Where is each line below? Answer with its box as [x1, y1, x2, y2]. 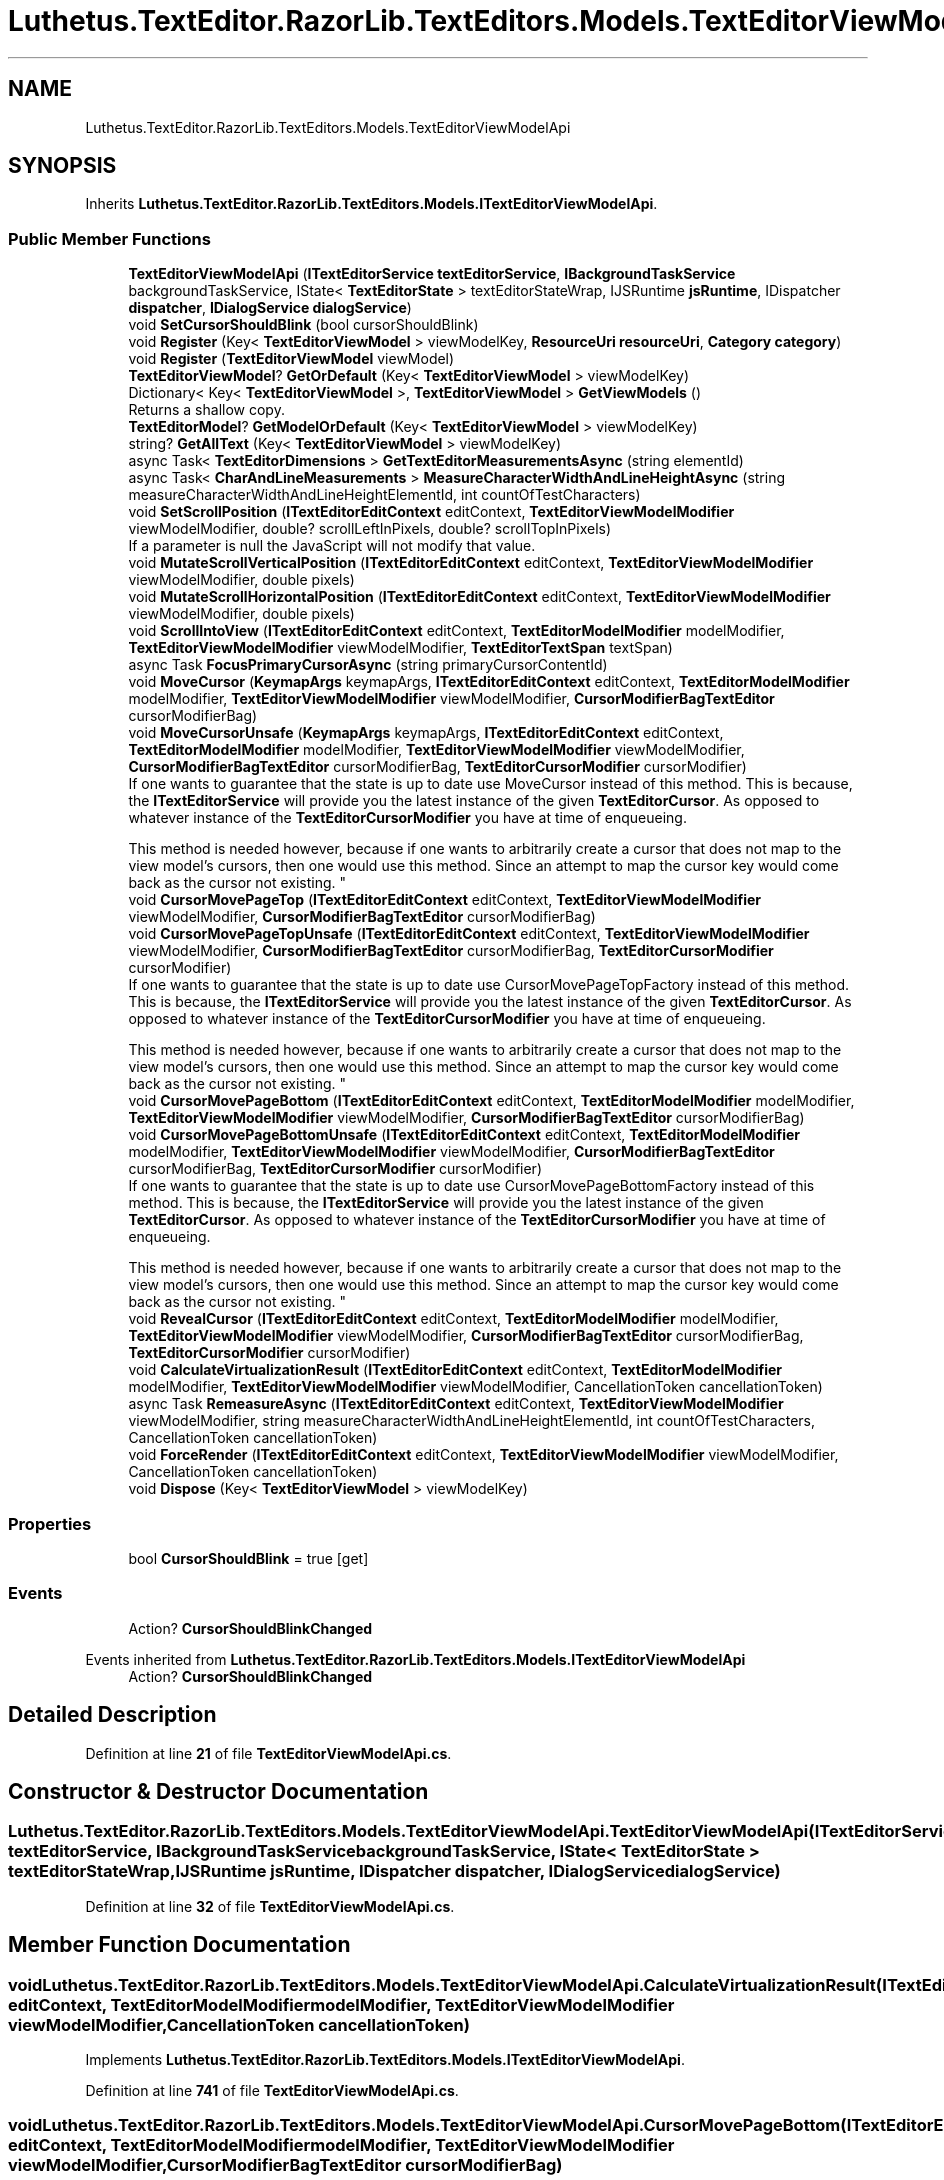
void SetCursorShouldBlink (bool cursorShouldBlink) [128, 316, 479, 334]
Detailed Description [8, 1702, 217, 1728]
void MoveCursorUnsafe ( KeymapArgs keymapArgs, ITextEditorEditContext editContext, [128, 724, 724, 742]
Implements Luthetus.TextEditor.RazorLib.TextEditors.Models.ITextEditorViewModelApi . [85, 2050, 685, 2068]
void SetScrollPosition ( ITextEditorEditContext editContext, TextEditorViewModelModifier [128, 503, 735, 521]
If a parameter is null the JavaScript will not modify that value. [128, 537, 536, 555]
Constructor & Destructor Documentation [8, 1778, 429, 1804]
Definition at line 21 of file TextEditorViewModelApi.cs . [85, 1744, 452, 1762]
